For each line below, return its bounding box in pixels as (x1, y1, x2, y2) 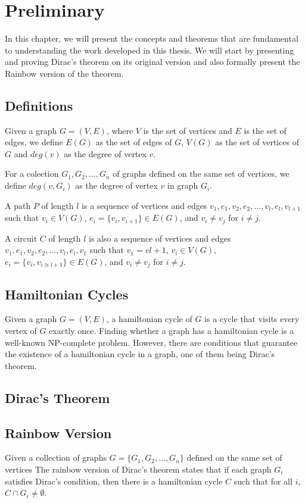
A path (5, 199, 31, 211)
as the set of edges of (95, 136, 172, 148)
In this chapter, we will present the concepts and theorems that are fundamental (5, 32, 298, 45)
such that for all (234, 474, 292, 487)
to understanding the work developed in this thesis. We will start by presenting (5, 43, 294, 56)
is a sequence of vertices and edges (82, 199, 207, 211)
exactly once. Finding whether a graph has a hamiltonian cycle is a (49, 324, 294, 337)
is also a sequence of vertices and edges (89, 232, 231, 244)
